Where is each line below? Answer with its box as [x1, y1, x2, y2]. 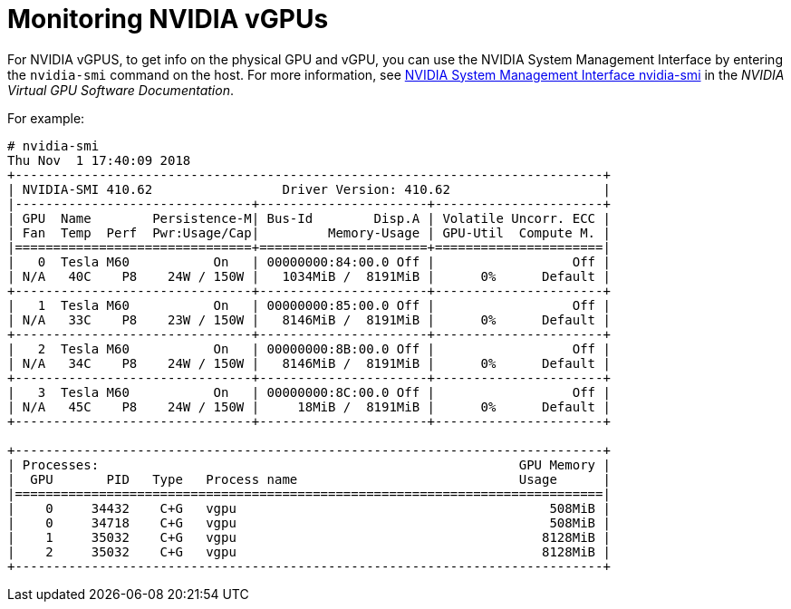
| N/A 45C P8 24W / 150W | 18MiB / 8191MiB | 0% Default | [7, 399, 611, 414]
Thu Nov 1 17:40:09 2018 [7, 152, 191, 168]
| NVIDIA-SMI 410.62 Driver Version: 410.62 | [7, 181, 611, 197]
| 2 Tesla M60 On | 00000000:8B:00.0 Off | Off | [7, 341, 611, 356]
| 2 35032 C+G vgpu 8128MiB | [7, 544, 611, 559]
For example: [7, 110, 85, 126]
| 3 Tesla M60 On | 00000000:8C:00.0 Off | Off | [7, 384, 611, 400]
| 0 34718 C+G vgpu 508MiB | [7, 515, 611, 530]
